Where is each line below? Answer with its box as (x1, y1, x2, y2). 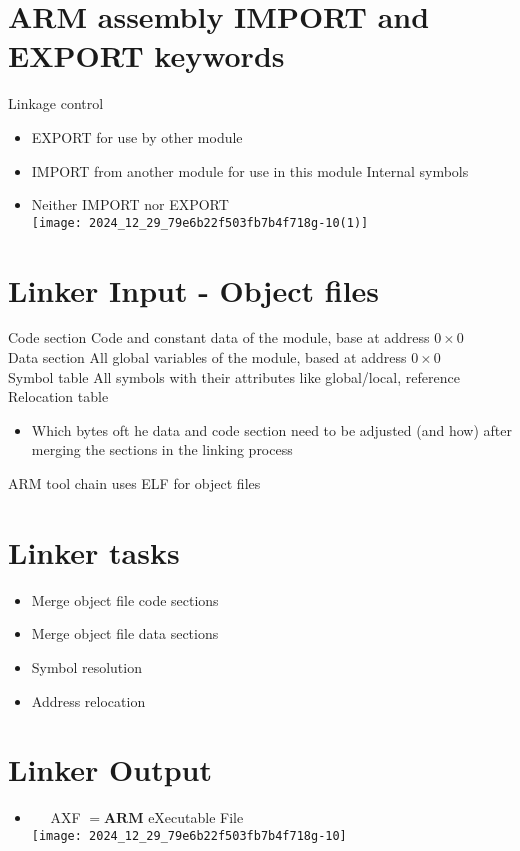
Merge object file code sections (31, 589, 219, 610)
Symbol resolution (31, 656, 142, 677)
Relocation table (8, 386, 109, 407)
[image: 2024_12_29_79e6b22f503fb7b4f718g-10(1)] (31, 215, 369, 230)
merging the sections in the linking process (31, 439, 293, 460)
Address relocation (31, 690, 146, 711)
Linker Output (8, 749, 212, 790)
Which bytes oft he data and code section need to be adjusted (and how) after (31, 419, 512, 440)
